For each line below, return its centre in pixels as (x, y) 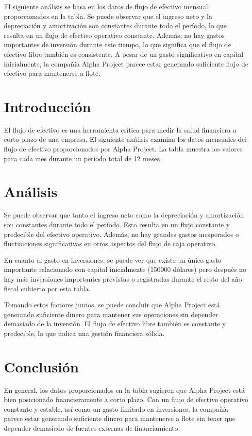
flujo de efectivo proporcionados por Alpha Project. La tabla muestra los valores (123, 149)
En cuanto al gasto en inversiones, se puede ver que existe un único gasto (113, 260)
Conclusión (42, 366)
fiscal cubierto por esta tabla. (47, 288)
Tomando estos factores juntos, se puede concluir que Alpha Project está (112, 305)
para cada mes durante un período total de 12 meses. (83, 158)
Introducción (48, 106)
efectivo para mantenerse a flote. (52, 73)
